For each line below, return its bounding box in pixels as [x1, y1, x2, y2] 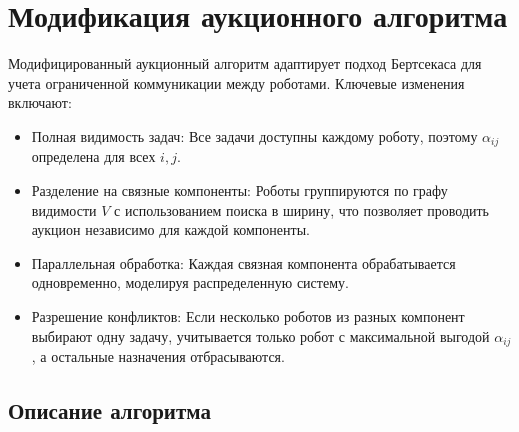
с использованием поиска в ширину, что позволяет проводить [114, 199, 489, 220]
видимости [31, 199, 97, 220]
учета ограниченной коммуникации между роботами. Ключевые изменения [8, 72, 465, 93]
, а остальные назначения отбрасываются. [31, 345, 285, 366]
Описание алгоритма [8, 394, 211, 425]
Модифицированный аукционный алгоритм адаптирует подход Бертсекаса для [8, 53, 482, 74]
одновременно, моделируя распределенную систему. [31, 272, 349, 293]
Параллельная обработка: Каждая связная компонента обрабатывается [31, 252, 456, 273]
